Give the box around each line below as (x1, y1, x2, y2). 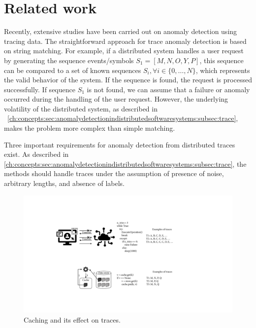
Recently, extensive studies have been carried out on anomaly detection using (4, 26, 237, 36)
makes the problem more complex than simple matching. (4, 123, 175, 133)
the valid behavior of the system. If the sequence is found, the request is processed (4, 74, 252, 85)
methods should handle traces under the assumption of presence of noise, (4, 168, 224, 179)
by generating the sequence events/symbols (4, 55, 134, 65)
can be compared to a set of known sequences (4, 65, 141, 75)
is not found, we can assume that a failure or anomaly (87, 84, 250, 94)
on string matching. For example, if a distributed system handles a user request (4, 45, 244, 56)
